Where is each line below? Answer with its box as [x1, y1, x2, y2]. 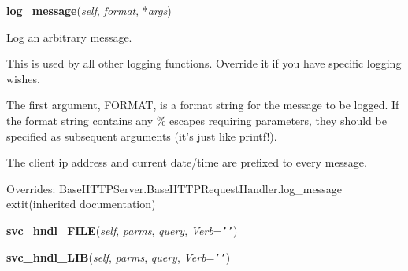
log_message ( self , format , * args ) [6, 2, 172, 18]
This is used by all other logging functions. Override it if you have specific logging [6, 55, 402, 71]
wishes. [6, 70, 40, 86]
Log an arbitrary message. [6, 28, 132, 45]
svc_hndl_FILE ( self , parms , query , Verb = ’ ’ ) [6, 222, 238, 238]
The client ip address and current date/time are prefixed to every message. [6, 154, 367, 170]
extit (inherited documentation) [6, 196, 156, 212]
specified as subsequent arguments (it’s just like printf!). [6, 127, 277, 144]
